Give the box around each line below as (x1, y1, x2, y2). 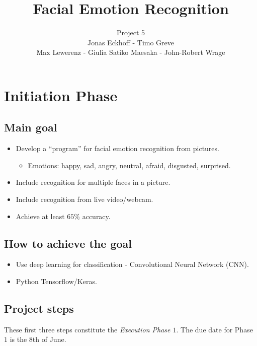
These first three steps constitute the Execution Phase (4, 324, 170, 334)
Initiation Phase (4, 85, 118, 105)
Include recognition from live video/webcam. (16, 194, 153, 204)
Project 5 (116, 27, 145, 38)
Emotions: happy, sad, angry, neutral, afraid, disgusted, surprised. (28, 160, 231, 170)
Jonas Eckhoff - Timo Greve (87, 37, 175, 47)
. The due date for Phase (176, 324, 253, 334)
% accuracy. (74, 211, 111, 221)
